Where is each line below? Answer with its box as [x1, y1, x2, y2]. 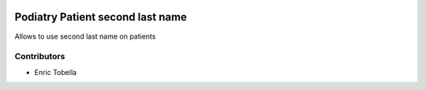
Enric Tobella [34, 67, 77, 77]
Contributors [14, 51, 65, 62]
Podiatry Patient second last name [14, 10, 187, 24]
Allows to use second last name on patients [14, 32, 156, 41]
